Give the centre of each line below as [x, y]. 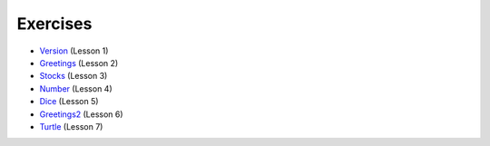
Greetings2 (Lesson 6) [81, 114]
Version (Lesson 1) [74, 51]
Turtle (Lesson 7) [71, 126]
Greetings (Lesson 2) [79, 63]
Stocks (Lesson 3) [73, 76]
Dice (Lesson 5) [69, 102]
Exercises [54, 24]
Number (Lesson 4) [76, 88]
